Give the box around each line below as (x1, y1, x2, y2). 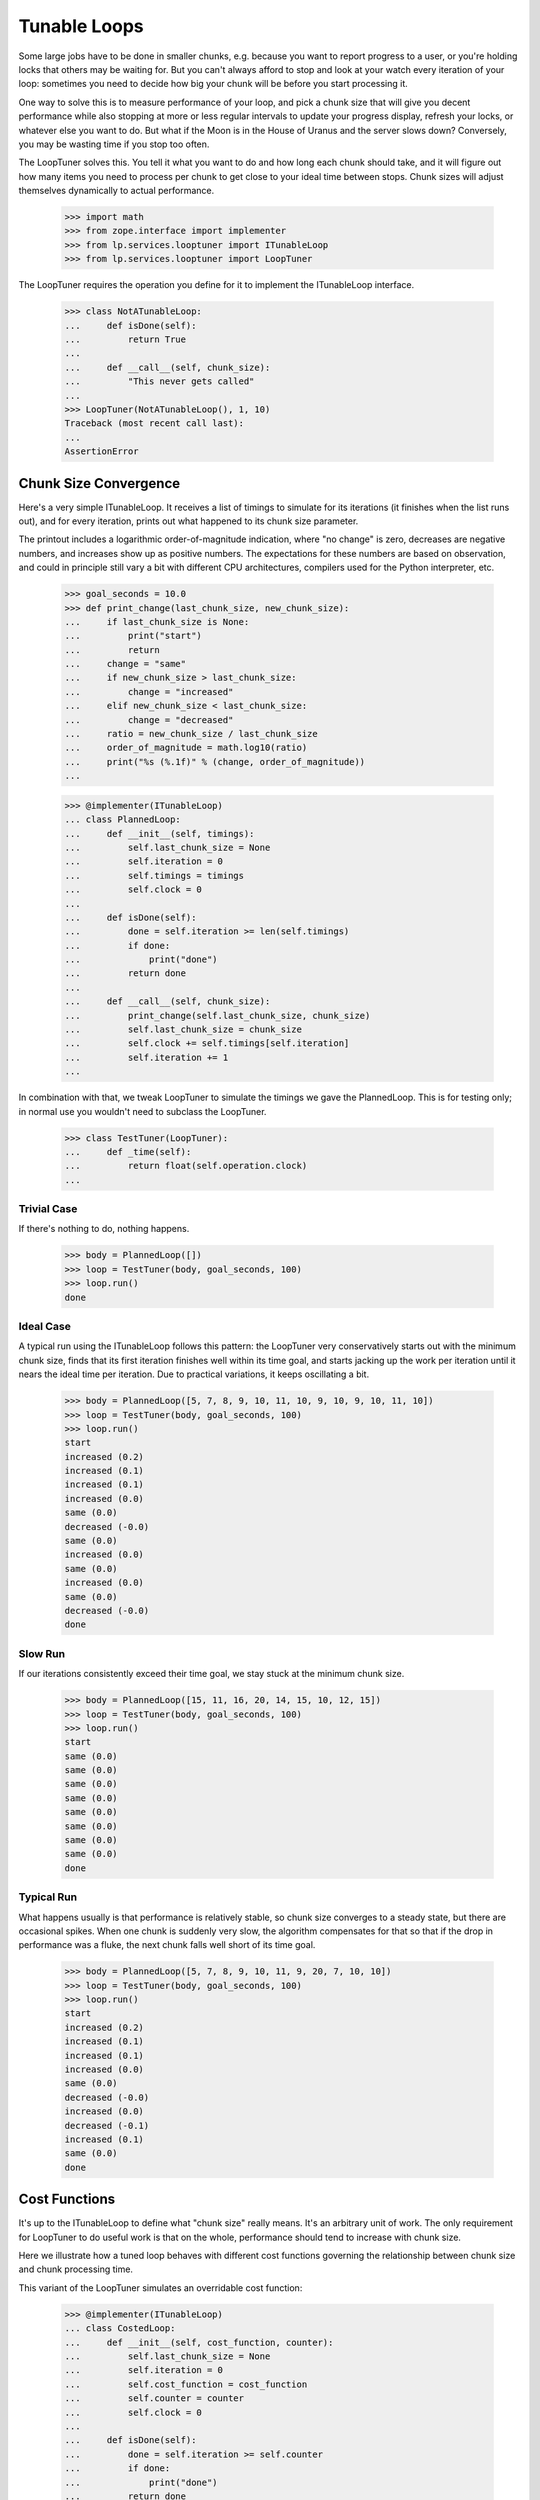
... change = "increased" (64, 686, 234, 697)
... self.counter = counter (64, 2393, 245, 2404)
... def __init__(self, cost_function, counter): (64, 2336, 334, 2348)
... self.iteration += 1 (64, 1051, 229, 1063)
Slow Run (18, 1646, 65, 1660)
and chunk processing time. (18, 2263, 134, 2275)
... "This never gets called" (64, 376, 255, 387)
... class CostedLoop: (64, 2323, 176, 2334)
